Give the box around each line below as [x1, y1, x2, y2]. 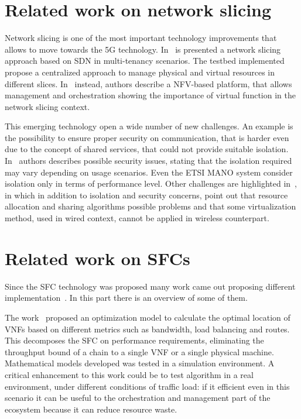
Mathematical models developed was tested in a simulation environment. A [5, 357, 275, 369]
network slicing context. [5, 100, 90, 112]
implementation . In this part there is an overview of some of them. [5, 291, 248, 304]
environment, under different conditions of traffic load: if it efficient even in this [5, 380, 290, 392]
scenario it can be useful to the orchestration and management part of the [5, 391, 271, 404]
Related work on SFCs [5, 246, 190, 270]
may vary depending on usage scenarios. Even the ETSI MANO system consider [5, 166, 293, 178]
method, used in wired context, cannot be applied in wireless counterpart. [5, 212, 269, 224]
